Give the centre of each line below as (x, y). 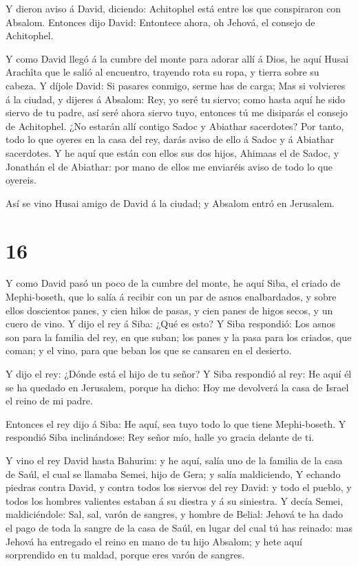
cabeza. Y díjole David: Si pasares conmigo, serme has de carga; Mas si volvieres (176, 85)
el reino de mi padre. (49, 401)
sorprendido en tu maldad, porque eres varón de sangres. (125, 555)
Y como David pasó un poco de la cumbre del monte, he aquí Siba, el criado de (173, 283)
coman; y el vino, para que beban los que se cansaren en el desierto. (149, 350)
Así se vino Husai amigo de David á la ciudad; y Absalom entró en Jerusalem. (170, 203)
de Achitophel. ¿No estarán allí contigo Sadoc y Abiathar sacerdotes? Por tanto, (175, 126)
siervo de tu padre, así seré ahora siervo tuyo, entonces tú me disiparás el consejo (177, 112)
